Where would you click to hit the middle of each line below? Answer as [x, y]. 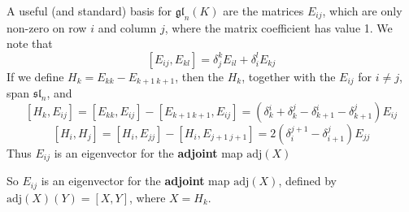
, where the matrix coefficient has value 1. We [278, 27]
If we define [35, 76]
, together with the [289, 76]
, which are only [362, 11]
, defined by [307, 181]
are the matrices [263, 11]
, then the [200, 76]
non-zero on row [47, 27]
